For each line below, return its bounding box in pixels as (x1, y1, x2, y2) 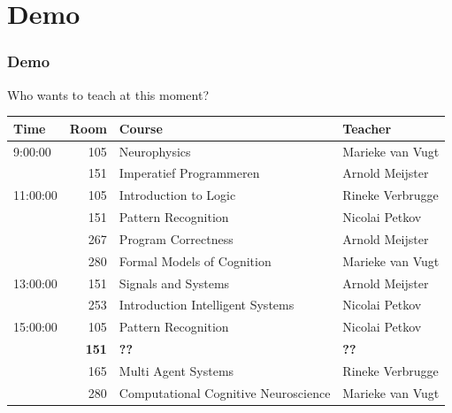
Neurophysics (119, 141, 191, 160)
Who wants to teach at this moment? (7, 85, 210, 103)
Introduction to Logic (119, 186, 236, 204)
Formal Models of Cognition (119, 251, 272, 270)
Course (119, 119, 163, 137)
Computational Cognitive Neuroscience (119, 383, 331, 402)
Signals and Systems (119, 273, 230, 292)
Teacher (342, 119, 392, 137)
